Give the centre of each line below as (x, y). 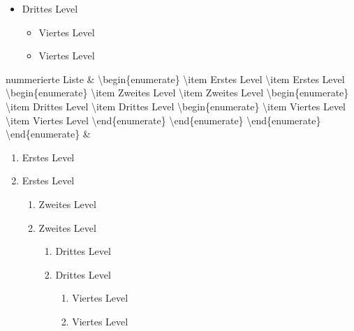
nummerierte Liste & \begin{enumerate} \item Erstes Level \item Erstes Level (175, 79)
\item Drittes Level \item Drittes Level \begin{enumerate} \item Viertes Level (176, 106)
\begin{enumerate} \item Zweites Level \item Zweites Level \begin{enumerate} (177, 93)
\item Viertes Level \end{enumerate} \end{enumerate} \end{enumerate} (163, 120)
